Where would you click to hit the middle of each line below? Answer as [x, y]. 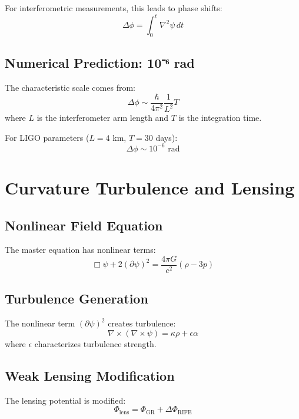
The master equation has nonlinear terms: [80, 250]
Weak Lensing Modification [90, 375]
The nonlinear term [40, 323]
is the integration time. [220, 118]
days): [167, 137]
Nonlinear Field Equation [84, 225]
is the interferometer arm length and [103, 118]
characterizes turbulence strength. [95, 343]
